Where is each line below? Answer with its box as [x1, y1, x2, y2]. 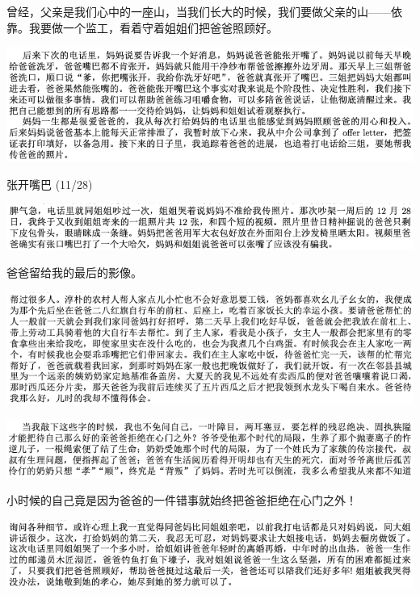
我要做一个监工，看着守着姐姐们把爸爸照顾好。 [28, 19, 278, 36]
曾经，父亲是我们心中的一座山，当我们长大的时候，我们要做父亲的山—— [6, 3, 391, 19]
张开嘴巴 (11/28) [6, 175, 93, 192]
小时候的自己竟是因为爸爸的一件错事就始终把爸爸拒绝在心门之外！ [6, 492, 357, 509]
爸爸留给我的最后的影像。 [6, 264, 142, 281]
